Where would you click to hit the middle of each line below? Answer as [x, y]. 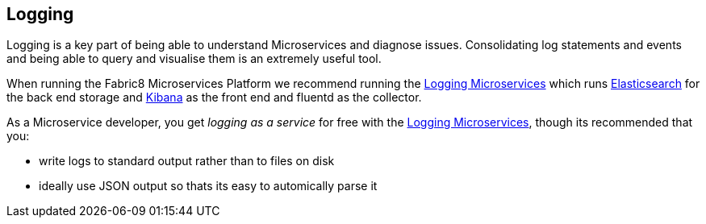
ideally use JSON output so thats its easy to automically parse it [208, 186]
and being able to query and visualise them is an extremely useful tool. [194, 59]
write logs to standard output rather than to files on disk [187, 161]
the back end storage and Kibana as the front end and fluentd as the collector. [214, 97]
